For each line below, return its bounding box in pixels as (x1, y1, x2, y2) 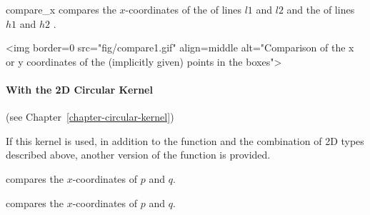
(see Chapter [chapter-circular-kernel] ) (6, 109, 174, 124)
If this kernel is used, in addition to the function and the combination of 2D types (6, 133, 364, 148)
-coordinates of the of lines (125, 2, 241, 16)
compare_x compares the (6, 2, 116, 16)
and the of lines (286, 2, 355, 16)
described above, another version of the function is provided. (6, 147, 271, 162)
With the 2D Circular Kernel (6, 81, 153, 96)
